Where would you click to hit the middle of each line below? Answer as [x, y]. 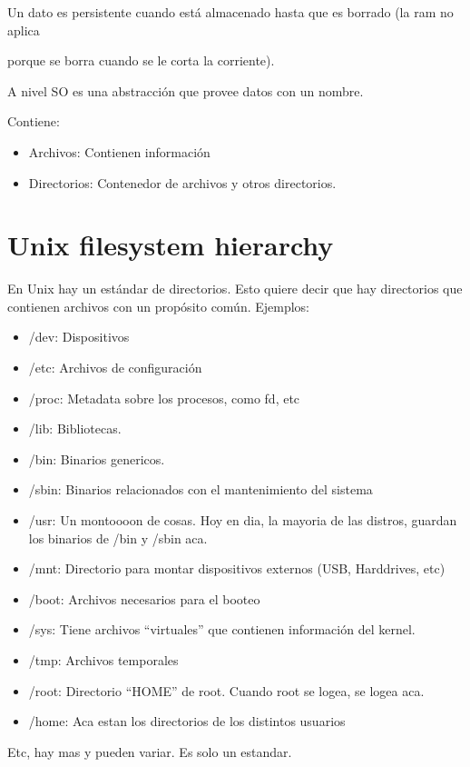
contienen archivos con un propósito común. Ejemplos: [159, 306]
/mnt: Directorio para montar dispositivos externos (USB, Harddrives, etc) [237, 568]
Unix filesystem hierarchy [171, 245]
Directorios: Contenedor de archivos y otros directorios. [182, 182]
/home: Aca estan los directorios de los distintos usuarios [187, 721]
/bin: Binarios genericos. [97, 458]
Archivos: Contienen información [119, 151]
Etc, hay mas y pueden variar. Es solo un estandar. [150, 751]
